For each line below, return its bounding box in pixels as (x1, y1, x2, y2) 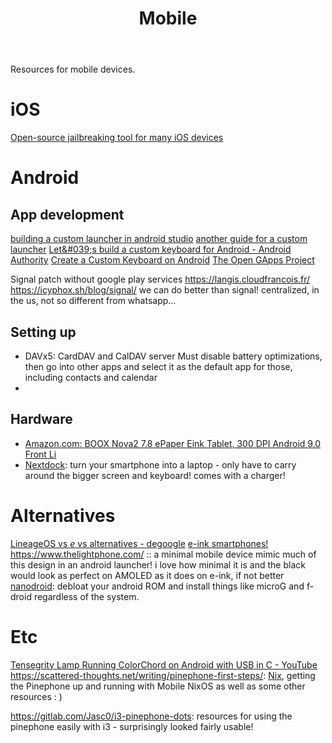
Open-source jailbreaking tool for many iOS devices (10, 132, 224, 144)
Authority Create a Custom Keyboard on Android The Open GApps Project (10, 254, 315, 266)
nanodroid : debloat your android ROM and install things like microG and (10, 580, 305, 592)
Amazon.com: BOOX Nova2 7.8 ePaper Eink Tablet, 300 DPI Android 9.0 (24, 437, 322, 449)
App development (10, 206, 125, 223)
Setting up (10, 323, 77, 341)
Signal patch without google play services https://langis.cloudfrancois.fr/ (10, 273, 311, 286)
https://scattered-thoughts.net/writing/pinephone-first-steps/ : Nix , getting (10, 669, 316, 681)
